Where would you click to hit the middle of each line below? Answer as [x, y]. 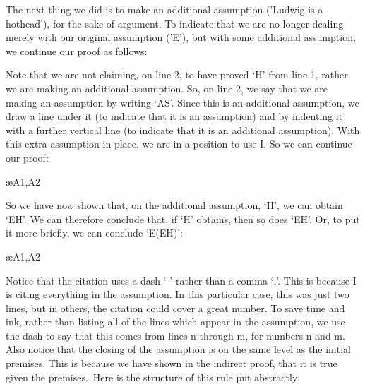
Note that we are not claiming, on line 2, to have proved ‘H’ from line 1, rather [177, 74]
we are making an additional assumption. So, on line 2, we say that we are [167, 88]
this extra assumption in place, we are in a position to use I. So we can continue [179, 144]
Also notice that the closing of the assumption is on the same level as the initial [178, 349]
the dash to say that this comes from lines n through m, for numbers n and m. [175, 335]
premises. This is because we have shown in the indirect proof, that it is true [172, 363]
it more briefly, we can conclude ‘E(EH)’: [94, 233]
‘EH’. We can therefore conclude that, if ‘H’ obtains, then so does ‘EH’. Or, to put [183, 219]
